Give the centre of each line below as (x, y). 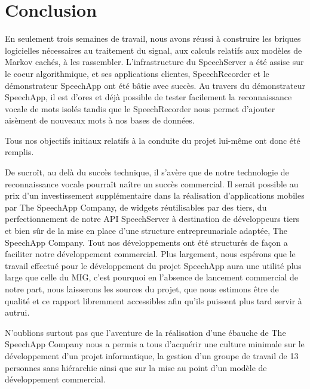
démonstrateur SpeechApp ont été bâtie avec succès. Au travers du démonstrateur (155, 85)
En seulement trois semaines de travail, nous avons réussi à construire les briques (153, 38)
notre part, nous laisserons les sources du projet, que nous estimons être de (142, 289)
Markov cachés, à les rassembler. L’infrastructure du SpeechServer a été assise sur (154, 62)
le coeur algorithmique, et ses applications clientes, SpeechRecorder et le (137, 73)
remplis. (19, 152)
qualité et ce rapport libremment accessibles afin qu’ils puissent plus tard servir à (154, 300)
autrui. (17, 312)
